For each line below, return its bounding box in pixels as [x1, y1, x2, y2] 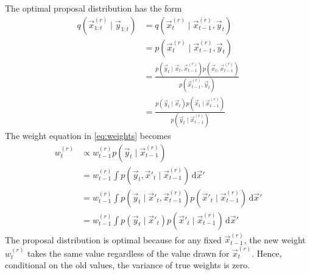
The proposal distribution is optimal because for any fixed [5, 233, 222, 246]
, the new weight [244, 233, 306, 246]
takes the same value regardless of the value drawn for [27, 246, 230, 259]
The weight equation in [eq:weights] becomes [5, 129, 171, 141]
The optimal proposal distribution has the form [5, 2, 182, 14]
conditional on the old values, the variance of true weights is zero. [5, 259, 250, 271]
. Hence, [252, 246, 282, 259]
